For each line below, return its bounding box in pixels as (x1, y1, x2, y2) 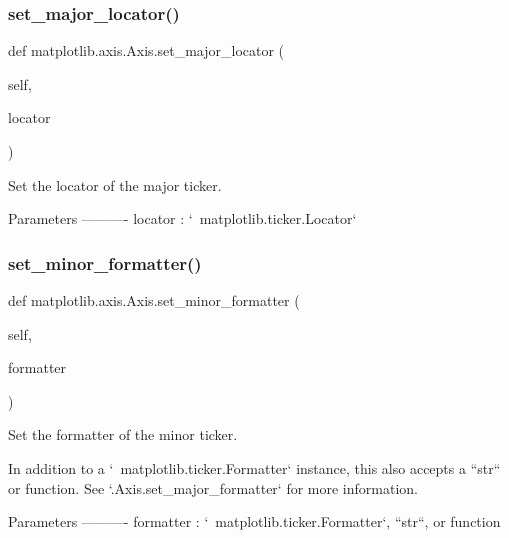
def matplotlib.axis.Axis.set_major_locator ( (8, 40, 285, 61)
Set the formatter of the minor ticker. (8, 424, 238, 445)
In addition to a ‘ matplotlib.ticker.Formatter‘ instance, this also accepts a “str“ (8, 457, 501, 478)
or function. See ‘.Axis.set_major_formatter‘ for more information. (8, 477, 418, 498)
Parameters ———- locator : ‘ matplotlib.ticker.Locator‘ (8, 208, 357, 229)
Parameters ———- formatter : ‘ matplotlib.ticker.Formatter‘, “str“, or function (8, 511, 501, 532)
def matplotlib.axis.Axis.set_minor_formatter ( (8, 290, 300, 310)
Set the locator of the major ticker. (8, 174, 222, 195)
